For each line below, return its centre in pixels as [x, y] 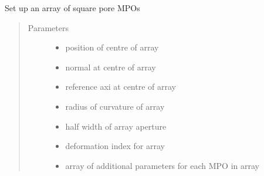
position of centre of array [112, 47]
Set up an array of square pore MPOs [72, 8]
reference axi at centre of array [121, 87]
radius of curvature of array [115, 106]
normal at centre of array [111, 67]
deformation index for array [115, 146]
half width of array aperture [116, 126]
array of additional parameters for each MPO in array [162, 165]
